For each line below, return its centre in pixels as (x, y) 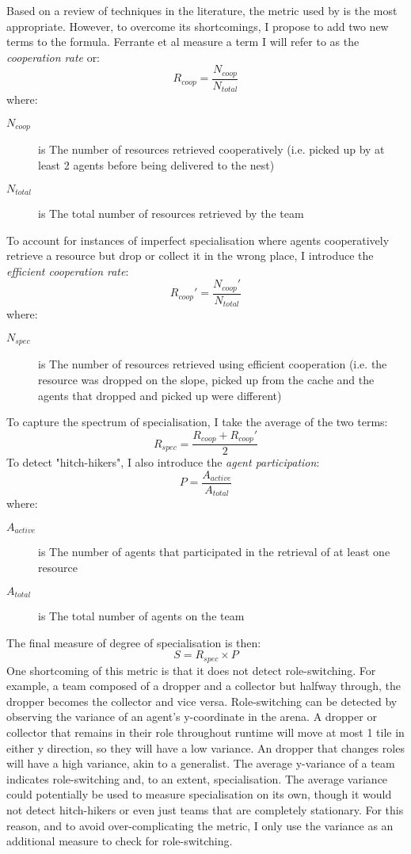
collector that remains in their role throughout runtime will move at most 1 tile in (205, 732)
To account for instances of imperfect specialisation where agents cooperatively (198, 240)
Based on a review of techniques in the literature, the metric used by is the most (202, 10)
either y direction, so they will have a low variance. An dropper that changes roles (205, 747)
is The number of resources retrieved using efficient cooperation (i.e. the (213, 364)
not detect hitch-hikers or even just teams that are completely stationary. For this (205, 810)
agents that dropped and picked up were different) (160, 395)
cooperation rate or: (53, 57)
